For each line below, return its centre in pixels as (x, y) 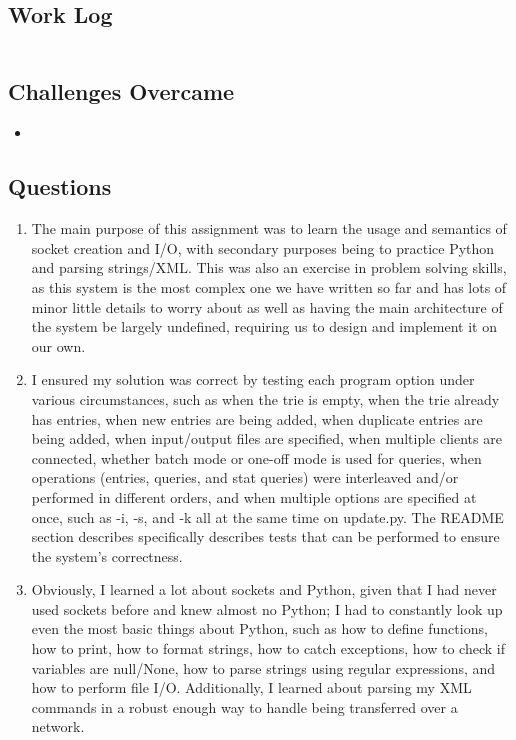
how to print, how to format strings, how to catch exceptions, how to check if (268, 648)
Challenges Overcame (121, 90)
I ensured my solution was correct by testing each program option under (253, 379)
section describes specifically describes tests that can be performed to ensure (265, 536)
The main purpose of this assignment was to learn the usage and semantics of (269, 228)
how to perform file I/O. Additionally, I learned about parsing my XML (251, 687)
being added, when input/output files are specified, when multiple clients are (266, 438)
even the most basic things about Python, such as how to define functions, (259, 628)
